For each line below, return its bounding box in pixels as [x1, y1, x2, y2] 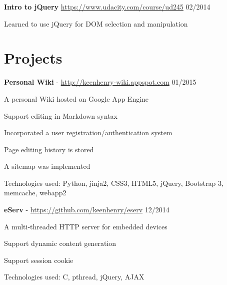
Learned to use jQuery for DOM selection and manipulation [4, 18, 188, 29]
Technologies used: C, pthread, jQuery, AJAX [4, 271, 144, 282]
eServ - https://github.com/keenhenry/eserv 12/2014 [4, 204, 169, 215]
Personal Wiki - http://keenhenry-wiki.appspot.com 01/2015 [4, 77, 196, 87]
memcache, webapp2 [4, 187, 66, 198]
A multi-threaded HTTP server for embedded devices [4, 221, 167, 231]
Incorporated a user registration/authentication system [4, 127, 172, 138]
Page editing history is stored [4, 144, 94, 154]
